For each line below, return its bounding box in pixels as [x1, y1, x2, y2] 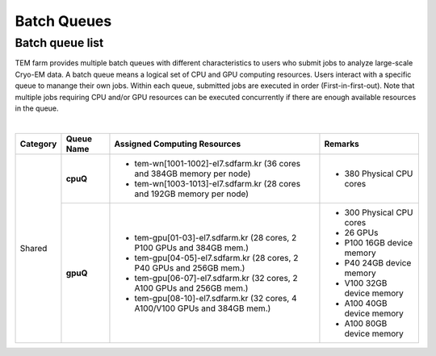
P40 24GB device [344, 257, 412, 268]
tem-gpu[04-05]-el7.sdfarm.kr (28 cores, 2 [134, 252, 299, 263]
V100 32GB [344, 277, 388, 288]
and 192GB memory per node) [134, 188, 249, 199]
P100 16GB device [344, 237, 413, 248]
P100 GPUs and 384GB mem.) [134, 242, 249, 253]
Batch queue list [15, 36, 104, 50]
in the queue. [15, 103, 60, 113]
